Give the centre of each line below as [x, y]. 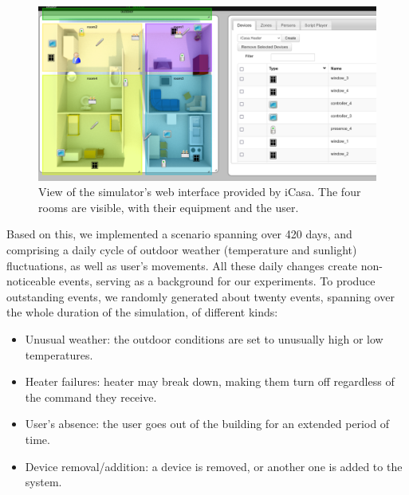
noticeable [31, 281]
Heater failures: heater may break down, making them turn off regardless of [210, 381]
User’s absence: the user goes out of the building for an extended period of [207, 424]
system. [43, 482]
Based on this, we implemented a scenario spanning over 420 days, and [179, 234]
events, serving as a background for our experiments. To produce [217, 281]
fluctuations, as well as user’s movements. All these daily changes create [182, 265]
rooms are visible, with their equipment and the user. [169, 207]
